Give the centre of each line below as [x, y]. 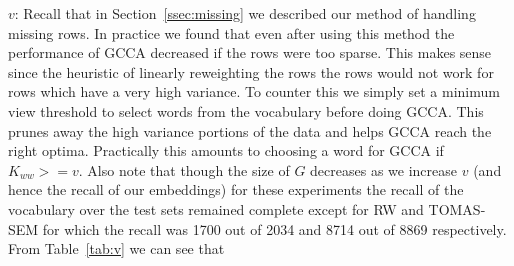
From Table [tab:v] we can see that [116, 248]
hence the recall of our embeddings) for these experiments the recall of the [236, 189]
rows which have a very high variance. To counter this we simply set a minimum [254, 91]
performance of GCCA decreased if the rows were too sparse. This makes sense [250, 52]
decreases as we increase [384, 169]
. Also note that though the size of [184, 169]
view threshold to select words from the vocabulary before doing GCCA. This [246, 110]
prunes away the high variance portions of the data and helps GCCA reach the [250, 130]
